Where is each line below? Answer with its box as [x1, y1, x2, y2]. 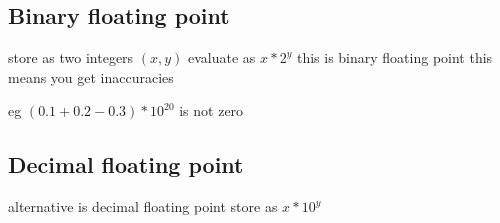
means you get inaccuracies [8, 66, 174, 87]
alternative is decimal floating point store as [8, 196, 278, 217]
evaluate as [188, 47, 256, 68]
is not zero [179, 100, 244, 121]
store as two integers [8, 47, 134, 68]
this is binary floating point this [296, 47, 493, 68]
